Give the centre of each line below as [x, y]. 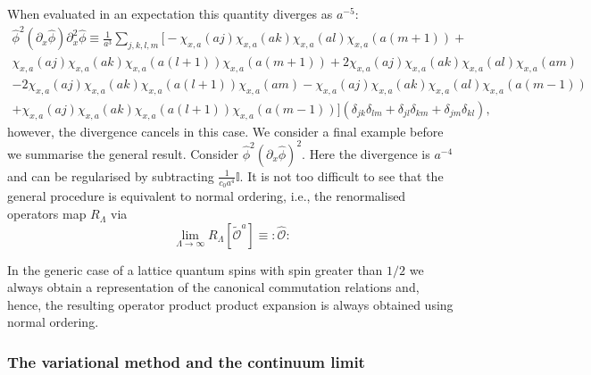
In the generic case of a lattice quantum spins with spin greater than [195, 269]
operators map [47, 214]
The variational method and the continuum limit [186, 361]
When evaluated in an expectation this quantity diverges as [170, 13]
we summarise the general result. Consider [123, 153]
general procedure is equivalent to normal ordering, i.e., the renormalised [207, 196]
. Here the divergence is [366, 153]
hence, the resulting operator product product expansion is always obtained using [230, 304]
